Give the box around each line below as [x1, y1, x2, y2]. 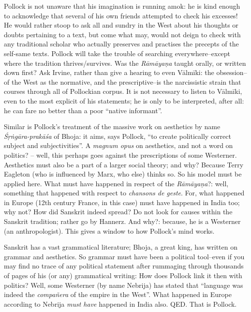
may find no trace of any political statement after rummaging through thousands [4, 261, 244, 271]
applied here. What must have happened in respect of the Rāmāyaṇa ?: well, [4, 178, 229, 188]
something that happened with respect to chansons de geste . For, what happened [4, 188, 245, 198]
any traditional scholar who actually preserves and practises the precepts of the [4, 39, 239, 49]
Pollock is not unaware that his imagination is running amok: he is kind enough [4, 1, 240, 11]
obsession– [216, 67, 247, 77]
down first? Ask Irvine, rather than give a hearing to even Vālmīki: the [4, 67, 214, 77]
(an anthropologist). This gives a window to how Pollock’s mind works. [4, 225, 215, 236]
